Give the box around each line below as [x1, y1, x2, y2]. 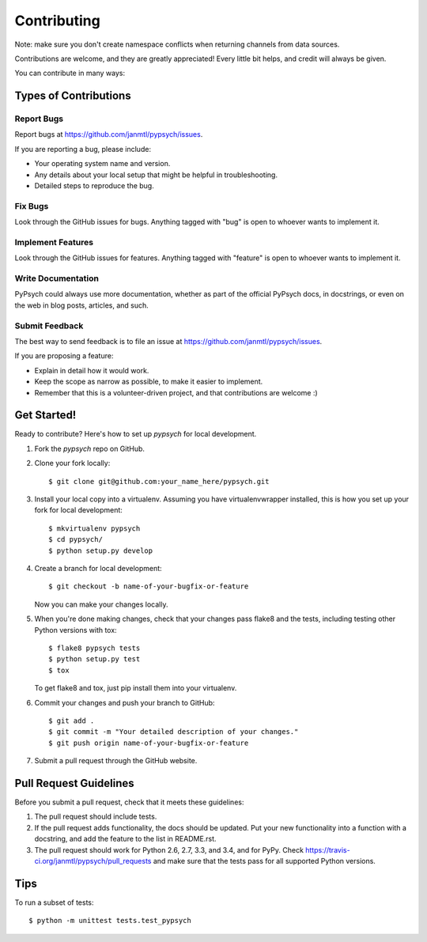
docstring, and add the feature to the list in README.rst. [34, 834, 217, 844]
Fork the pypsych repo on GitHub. [34, 444, 145, 453]
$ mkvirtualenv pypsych [48, 524, 141, 533]
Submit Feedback [14, 320, 84, 331]
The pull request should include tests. [34, 811, 157, 822]
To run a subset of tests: [14, 898, 94, 907]
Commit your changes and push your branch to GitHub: [34, 698, 215, 707]
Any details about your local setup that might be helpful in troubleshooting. [34, 170, 278, 180]
